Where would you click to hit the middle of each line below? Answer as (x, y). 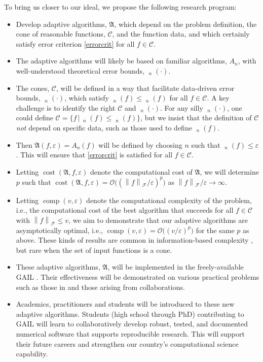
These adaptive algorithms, (58, 267)
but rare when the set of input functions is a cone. (94, 250)
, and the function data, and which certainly (181, 34)
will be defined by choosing (140, 144)
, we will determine (229, 171)
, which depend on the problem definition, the (185, 24)
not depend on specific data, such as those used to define (104, 127)
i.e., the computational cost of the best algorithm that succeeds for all (125, 210)
